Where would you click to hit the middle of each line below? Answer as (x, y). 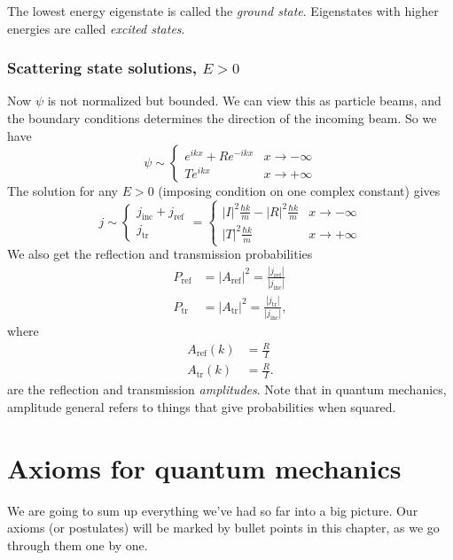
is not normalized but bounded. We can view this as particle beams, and (244, 101)
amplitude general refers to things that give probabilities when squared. (202, 406)
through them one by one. (78, 544)
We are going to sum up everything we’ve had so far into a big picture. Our (213, 510)
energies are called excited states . (96, 28)
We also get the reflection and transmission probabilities (160, 253)
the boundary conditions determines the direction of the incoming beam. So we (222, 118)
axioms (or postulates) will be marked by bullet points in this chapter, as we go (223, 528)
